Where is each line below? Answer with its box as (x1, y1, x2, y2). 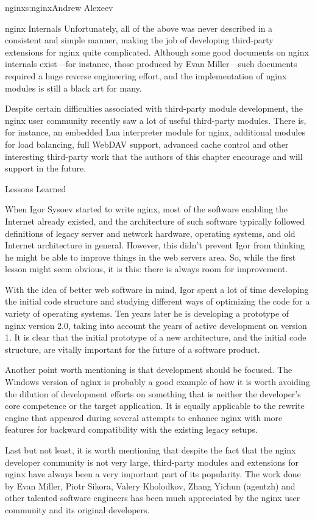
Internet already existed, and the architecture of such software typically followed (5, 214, 305, 227)
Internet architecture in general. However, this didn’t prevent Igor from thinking (5, 239, 305, 251)
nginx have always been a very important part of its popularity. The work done (5, 468, 301, 480)
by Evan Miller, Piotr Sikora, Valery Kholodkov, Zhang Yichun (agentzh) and (5, 479, 296, 492)
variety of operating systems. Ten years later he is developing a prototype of (5, 307, 289, 320)
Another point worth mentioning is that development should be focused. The (5, 363, 292, 376)
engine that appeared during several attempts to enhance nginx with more (5, 411, 283, 424)
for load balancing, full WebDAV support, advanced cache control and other (5, 137, 289, 150)
